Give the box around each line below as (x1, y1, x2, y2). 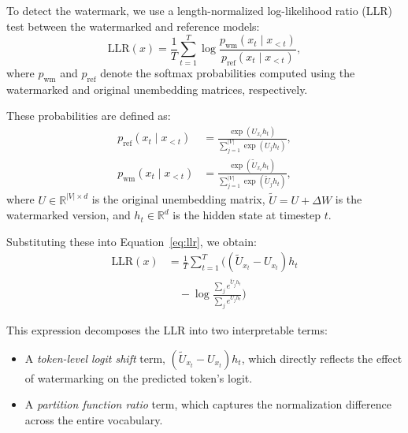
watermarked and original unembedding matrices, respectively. (6, 80, 308, 97)
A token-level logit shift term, (24, 349, 165, 366)
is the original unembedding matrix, (91, 191, 265, 207)
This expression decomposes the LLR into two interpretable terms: (6, 322, 328, 338)
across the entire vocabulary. (24, 412, 163, 428)
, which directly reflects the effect (241, 349, 402, 366)
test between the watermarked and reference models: (6, 17, 260, 34)
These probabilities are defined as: (6, 107, 171, 124)
